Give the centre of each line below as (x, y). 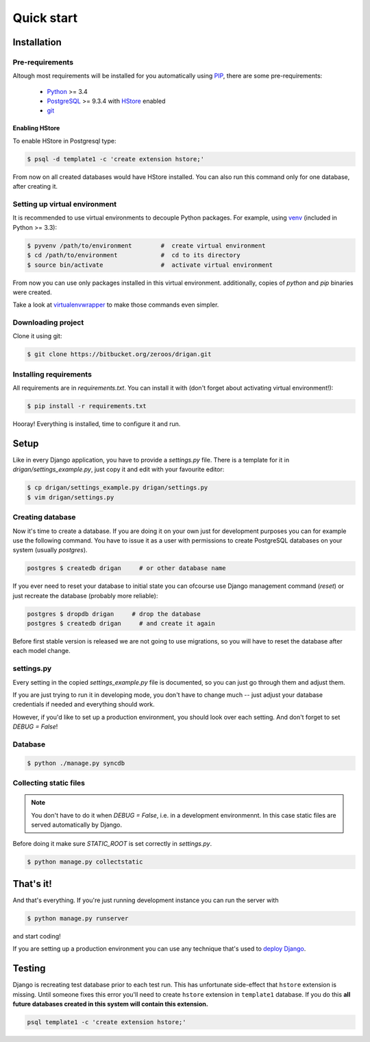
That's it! (33, 884)
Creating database (44, 517)
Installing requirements (52, 374)
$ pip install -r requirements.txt (87, 406)
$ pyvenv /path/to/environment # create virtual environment (146, 246)
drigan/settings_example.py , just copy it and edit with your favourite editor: (119, 469)
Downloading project (48, 322)
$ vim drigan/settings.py (71, 497)
